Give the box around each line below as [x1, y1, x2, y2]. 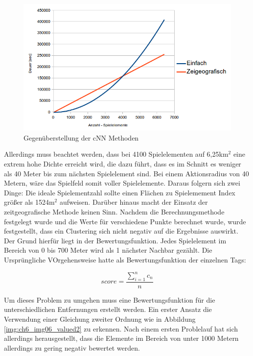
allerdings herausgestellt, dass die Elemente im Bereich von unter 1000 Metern [4, 333, 239, 343]
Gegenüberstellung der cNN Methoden [23, 132, 139, 142]
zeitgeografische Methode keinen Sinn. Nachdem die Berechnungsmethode [4, 206, 225, 216]
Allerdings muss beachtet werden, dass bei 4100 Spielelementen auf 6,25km [4, 149, 229, 159]
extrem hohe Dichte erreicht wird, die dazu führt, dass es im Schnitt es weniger [4, 158, 241, 168]
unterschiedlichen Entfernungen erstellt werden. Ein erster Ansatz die [4, 304, 212, 314]
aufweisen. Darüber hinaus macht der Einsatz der [59, 197, 208, 207]
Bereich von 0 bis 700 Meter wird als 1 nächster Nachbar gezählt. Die [4, 245, 212, 255]
